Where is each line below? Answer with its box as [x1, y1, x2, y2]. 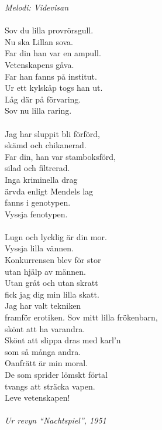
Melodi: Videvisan [5, 1, 69, 13]
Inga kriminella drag [5, 173, 78, 185]
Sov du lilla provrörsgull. [5, 24, 94, 36]
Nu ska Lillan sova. [5, 35, 74, 47]
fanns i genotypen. [5, 196, 71, 209]
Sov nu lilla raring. [5, 104, 72, 117]
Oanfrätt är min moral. [5, 357, 88, 369]
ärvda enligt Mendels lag [5, 185, 94, 197]
